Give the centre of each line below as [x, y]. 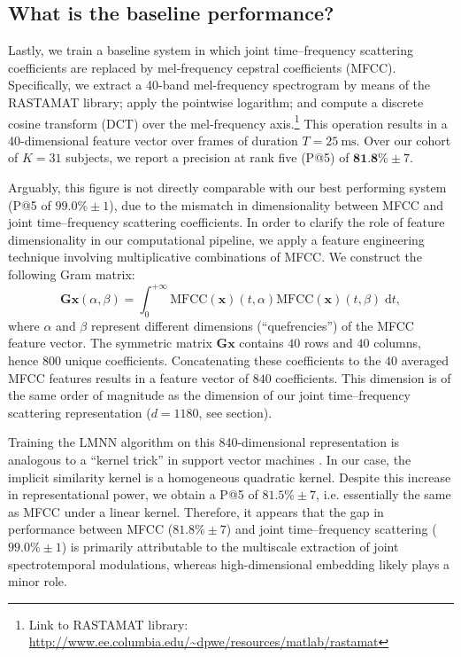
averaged [425, 360]
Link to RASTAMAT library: [108, 624]
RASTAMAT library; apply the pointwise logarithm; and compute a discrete [216, 102]
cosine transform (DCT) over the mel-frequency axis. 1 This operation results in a [228, 121]
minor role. [38, 581]
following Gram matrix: [72, 274]
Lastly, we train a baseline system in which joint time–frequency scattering [211, 50]
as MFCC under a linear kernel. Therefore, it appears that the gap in [196, 511]
